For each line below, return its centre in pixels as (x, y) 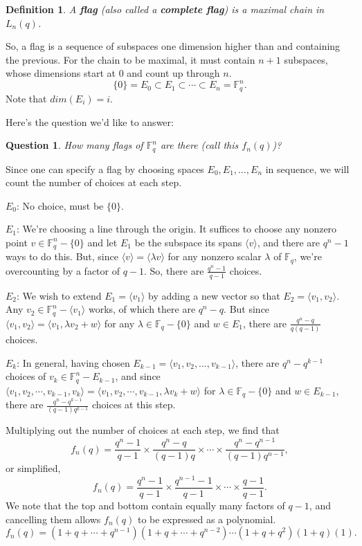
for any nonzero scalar (215, 256)
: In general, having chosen (73, 362)
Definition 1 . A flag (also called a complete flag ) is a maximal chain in (165, 9)
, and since (138, 376)
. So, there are (174, 270)
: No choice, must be (60, 205)
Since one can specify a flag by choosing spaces (105, 169)
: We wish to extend (59, 295)
